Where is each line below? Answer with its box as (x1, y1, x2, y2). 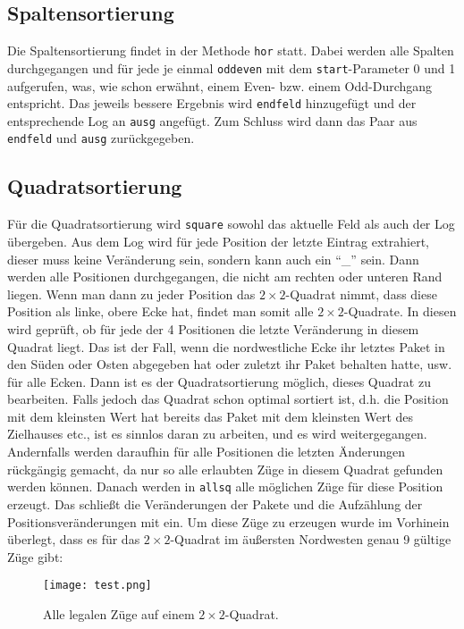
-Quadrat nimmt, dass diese (285, 284, 437, 303)
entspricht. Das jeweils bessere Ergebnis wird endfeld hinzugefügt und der (7, 94, 417, 113)
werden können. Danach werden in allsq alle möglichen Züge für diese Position (7, 477, 443, 496)
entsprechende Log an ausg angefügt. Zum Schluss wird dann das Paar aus (7, 111, 418, 130)
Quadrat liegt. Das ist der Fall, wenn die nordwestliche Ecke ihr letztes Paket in (7, 337, 445, 356)
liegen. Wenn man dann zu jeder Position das (7, 284, 256, 303)
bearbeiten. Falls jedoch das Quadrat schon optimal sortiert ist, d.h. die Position (7, 390, 449, 408)
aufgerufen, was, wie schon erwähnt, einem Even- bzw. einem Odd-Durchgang (7, 76, 433, 95)
